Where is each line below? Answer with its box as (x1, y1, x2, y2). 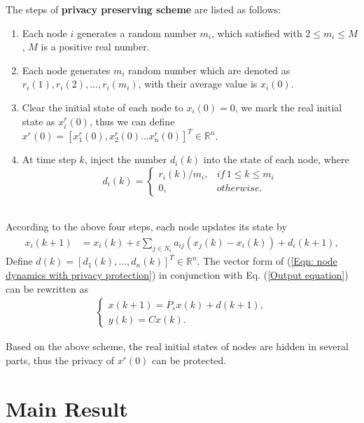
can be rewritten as (6, 281, 88, 296)
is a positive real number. (41, 39, 150, 54)
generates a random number (76, 25, 197, 40)
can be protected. (152, 352, 227, 367)
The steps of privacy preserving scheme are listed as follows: (6, 2, 281, 16)
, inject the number (84, 152, 167, 167)
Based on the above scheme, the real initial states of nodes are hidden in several (6, 339, 349, 354)
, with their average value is (138, 76, 258, 91)
